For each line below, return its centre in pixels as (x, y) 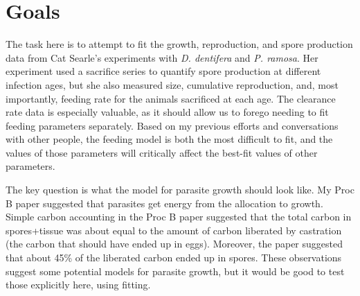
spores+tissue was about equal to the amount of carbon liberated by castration (174, 230)
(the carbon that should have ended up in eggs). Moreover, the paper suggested (174, 244)
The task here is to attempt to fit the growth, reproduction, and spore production (179, 44)
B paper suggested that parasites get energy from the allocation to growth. (164, 203)
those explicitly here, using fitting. (78, 285)
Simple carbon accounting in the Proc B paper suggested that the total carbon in (179, 217)
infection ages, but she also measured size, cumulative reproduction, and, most (172, 84)
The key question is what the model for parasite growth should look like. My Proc (180, 190)
